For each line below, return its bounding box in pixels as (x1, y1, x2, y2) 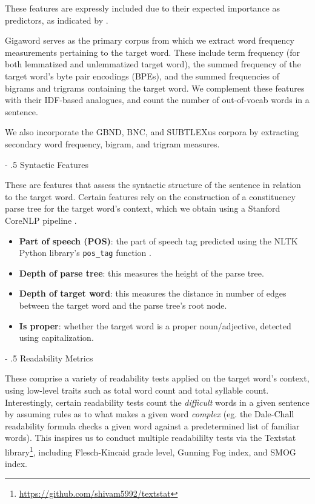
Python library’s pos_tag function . (19, 246, 151, 259)
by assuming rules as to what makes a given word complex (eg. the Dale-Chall (5, 408, 294, 420)
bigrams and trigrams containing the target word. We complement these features (5, 81, 305, 94)
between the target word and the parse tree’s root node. (19, 298, 227, 311)
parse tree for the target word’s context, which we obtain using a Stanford (5, 202, 280, 215)
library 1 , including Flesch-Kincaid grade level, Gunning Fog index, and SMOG (5, 443, 296, 458)
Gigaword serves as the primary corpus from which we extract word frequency (5, 34, 294, 47)
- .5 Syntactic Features (5, 158, 89, 170)
